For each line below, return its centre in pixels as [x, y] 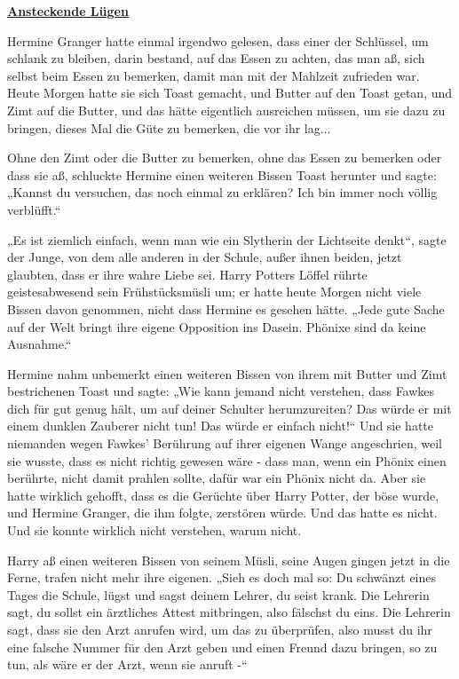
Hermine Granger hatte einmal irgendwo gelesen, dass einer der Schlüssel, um [218, 40]
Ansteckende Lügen [68, 11]
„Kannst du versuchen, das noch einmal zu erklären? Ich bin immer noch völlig [222, 192]
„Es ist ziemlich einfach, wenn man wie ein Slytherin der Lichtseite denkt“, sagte [227, 239]
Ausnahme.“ [40, 344]
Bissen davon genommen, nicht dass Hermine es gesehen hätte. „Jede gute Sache [226, 308]
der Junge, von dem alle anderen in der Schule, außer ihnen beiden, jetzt [205, 257]
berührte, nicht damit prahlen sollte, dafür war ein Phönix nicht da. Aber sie [217, 478]
